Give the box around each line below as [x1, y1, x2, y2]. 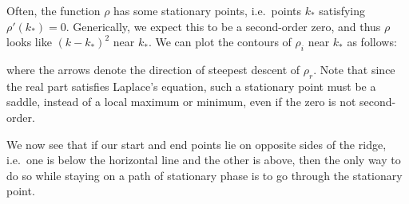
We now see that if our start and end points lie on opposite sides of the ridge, [6, 135, 387, 152]
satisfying [319, 2, 366, 18]
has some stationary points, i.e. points [113, 2, 301, 18]
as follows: [347, 33, 397, 50]
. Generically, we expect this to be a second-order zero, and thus [66, 18, 381, 34]
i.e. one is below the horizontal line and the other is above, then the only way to [6, 151, 401, 168]
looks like [6, 33, 52, 50]
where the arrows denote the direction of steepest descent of [6, 61, 300, 77]
